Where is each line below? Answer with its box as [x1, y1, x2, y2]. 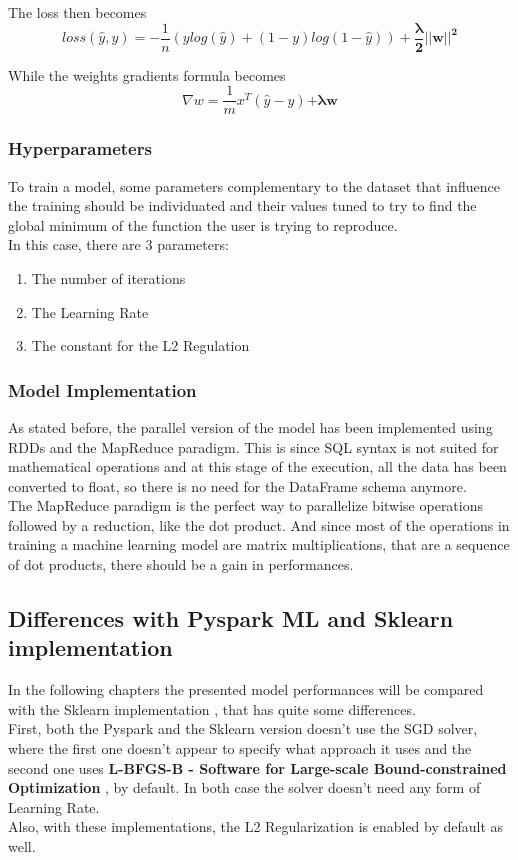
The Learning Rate [31, 301, 149, 322]
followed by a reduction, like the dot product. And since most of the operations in [8, 514, 510, 535]
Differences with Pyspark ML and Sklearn [8, 603, 454, 634]
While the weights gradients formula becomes [8, 64, 286, 85]
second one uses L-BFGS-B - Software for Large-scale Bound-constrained [8, 757, 507, 778]
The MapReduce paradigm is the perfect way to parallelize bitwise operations [8, 495, 484, 516]
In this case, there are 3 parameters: [8, 234, 229, 255]
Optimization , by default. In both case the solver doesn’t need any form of [8, 777, 481, 798]
